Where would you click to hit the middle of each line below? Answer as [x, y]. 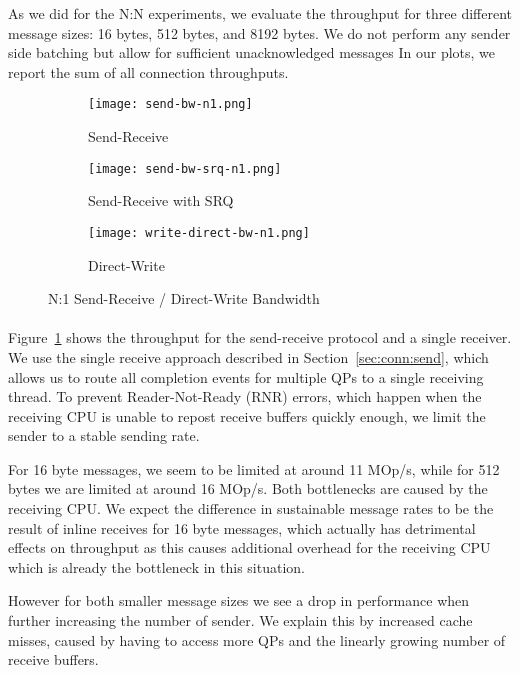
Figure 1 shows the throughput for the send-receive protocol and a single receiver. [260, 337]
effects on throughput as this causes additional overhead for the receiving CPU [249, 547]
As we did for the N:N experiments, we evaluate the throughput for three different [260, 13]
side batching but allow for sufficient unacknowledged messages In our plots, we [252, 52]
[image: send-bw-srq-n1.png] [185, 168]
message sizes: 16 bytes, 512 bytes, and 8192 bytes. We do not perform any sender [259, 32]
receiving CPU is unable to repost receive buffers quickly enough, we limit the [247, 415]
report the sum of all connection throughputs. [148, 71]
